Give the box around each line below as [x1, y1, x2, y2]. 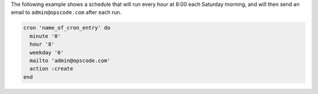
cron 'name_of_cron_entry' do [23, 25, 111, 32]
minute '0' [29, 33, 61, 39]
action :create [29, 65, 74, 72]
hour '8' [29, 41, 55, 48]
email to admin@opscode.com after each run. [11, 9, 122, 16]
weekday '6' [29, 49, 64, 55]
